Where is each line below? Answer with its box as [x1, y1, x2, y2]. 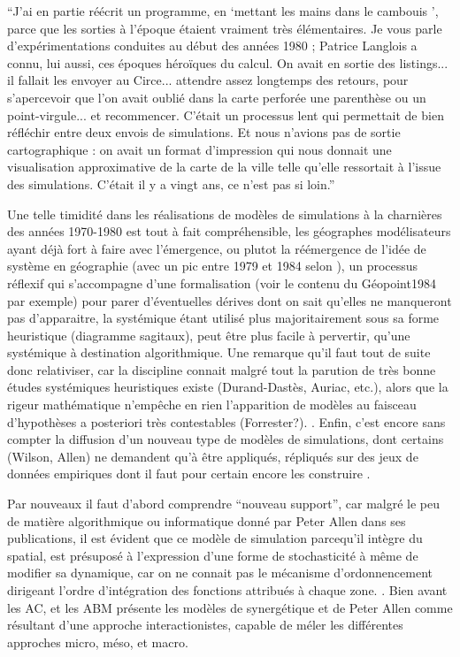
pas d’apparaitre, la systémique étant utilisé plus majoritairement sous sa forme [7, 309, 440, 327]
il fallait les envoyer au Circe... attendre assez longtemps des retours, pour [7, 71, 409, 89]
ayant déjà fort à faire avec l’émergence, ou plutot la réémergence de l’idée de [7, 239, 426, 257]
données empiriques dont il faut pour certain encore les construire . [7, 464, 371, 483]
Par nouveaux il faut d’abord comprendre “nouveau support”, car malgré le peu [7, 494, 441, 513]
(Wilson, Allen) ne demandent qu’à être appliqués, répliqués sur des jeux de [7, 447, 418, 465]
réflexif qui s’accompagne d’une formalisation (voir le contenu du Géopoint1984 [7, 273, 436, 292]
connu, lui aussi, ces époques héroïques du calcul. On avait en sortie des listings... [7, 53, 448, 72]
